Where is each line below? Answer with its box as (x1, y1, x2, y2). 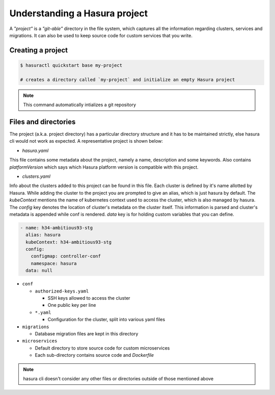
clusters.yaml (22, 173, 51, 179)
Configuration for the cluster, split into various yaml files (47, 317, 166, 323)
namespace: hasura (31, 260, 77, 266)
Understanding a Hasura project (9, 8, 148, 19)
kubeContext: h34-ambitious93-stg (25, 239, 112, 245)
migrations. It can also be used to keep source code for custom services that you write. (9, 32, 193, 38)
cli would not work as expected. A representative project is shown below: (9, 138, 163, 144)
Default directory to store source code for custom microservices (35, 345, 170, 351)
